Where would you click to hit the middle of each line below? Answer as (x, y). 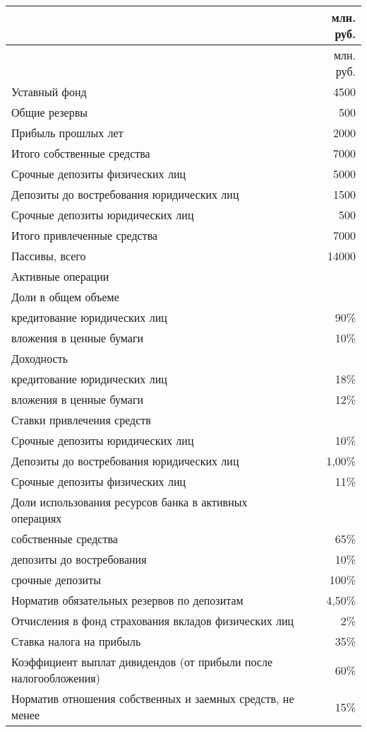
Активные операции (60, 276)
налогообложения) (56, 678)
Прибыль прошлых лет (67, 133)
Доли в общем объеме (65, 297)
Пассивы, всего (49, 256)
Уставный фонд (49, 92)
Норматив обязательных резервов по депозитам (127, 600)
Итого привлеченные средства (85, 235)
